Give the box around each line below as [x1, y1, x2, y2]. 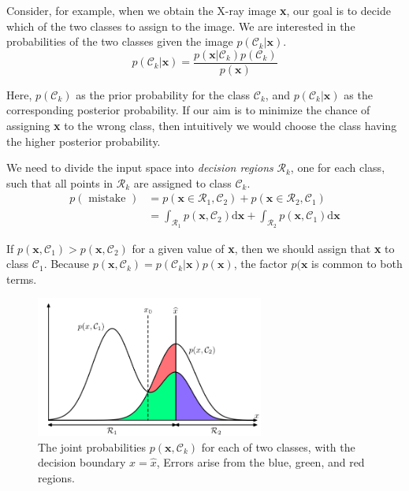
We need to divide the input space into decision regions [6, 159, 273, 176]
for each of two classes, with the [201, 438, 355, 455]
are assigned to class [133, 174, 232, 191]
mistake [88, 193, 126, 205]
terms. [6, 270, 37, 287]
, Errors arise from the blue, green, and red [156, 454, 365, 471]
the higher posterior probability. [6, 132, 161, 149]
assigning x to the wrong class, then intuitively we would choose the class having [6, 117, 397, 134]
